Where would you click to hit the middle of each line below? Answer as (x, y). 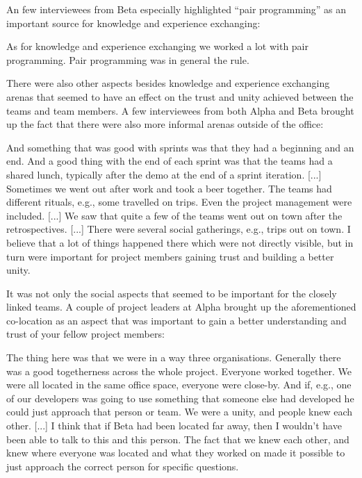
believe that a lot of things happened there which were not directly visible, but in (180, 242)
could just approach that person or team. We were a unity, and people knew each (180, 412)
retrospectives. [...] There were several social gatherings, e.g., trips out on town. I (179, 229)
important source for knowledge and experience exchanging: (133, 23)
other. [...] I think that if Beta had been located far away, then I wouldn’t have (174, 426)
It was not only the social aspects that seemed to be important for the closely (172, 293)
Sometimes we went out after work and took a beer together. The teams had (169, 188)
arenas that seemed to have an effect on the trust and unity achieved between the (180, 96)
